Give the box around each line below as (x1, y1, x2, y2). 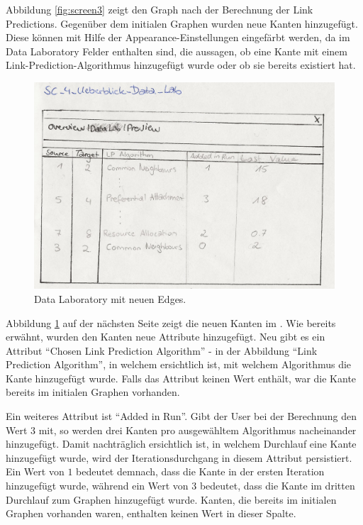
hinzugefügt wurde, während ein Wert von (6, 478, 189, 493)
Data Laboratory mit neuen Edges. (34, 291, 186, 306)
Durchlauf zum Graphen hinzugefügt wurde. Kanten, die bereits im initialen (6, 492, 337, 507)
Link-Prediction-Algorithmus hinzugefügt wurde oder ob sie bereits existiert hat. (6, 57, 356, 72)
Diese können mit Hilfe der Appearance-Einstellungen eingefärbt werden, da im (6, 30, 350, 45)
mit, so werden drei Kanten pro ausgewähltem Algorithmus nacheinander (38, 422, 357, 437)
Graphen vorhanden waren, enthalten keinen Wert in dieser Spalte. (6, 506, 296, 521)
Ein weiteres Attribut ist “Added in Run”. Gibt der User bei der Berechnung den (6, 409, 357, 424)
